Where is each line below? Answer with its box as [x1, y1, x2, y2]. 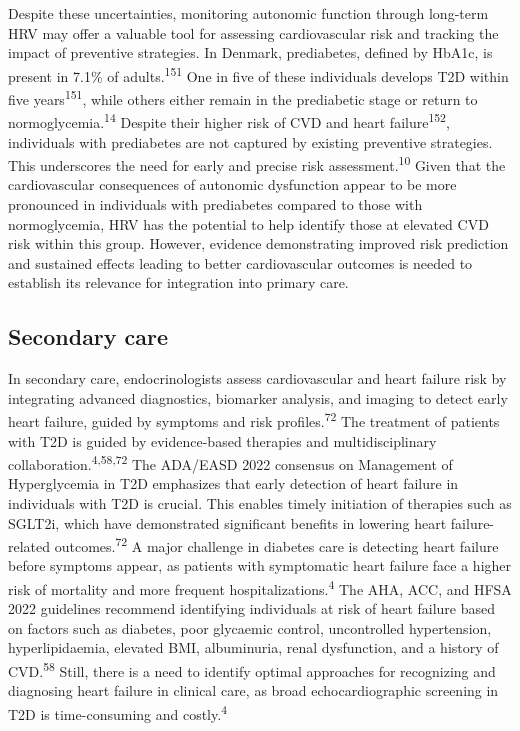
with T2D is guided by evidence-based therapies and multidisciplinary [8, 430, 437, 451]
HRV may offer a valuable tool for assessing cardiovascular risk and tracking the [8, 22, 499, 43]
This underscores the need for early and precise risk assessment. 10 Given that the [8, 152, 506, 175]
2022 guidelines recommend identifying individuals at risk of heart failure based [8, 598, 496, 619]
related [8, 535, 51, 556]
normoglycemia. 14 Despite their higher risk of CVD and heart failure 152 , [8, 109, 450, 132]
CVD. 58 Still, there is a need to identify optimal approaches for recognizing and [8, 658, 496, 681]
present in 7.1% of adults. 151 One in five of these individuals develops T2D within [8, 62, 509, 86]
